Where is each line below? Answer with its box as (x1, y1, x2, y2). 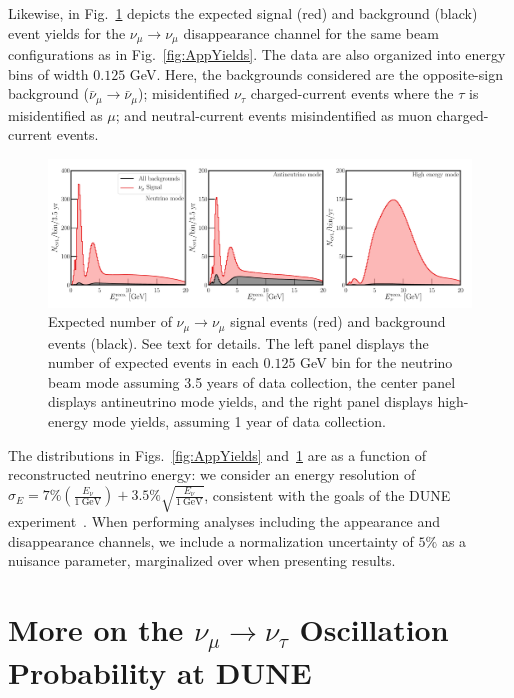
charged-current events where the (250, 83, 454, 104)
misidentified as (8, 104, 103, 125)
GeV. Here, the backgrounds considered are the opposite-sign (129, 63, 503, 84)
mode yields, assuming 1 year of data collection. (92, 410, 386, 431)
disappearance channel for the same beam (183, 22, 439, 43)
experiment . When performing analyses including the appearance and (8, 511, 441, 532)
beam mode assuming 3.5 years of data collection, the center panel (48, 371, 456, 392)
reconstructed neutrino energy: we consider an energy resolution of (8, 464, 416, 485)
